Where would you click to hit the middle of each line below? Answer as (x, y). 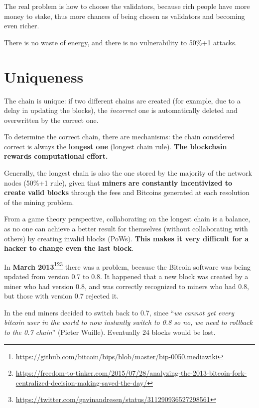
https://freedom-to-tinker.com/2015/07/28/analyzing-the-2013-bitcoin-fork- (131, 373)
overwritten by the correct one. (51, 120)
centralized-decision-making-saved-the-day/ (81, 382)
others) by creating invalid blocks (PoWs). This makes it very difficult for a (127, 238)
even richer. (22, 26)
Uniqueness (44, 76)
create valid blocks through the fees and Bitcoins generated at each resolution (127, 192)
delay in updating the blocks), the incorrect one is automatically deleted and (121, 110)
